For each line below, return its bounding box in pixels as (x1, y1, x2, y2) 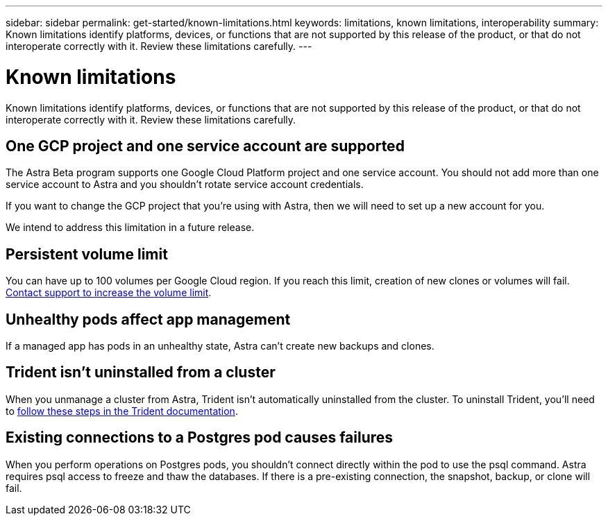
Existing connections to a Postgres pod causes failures (6, 429, 394, 447)
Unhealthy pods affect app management (6, 310, 291, 328)
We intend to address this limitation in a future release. (6, 221, 255, 234)
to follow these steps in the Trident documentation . (6, 404, 238, 417)
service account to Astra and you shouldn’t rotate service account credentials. (6, 178, 364, 191)
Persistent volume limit (6, 245, 168, 263)
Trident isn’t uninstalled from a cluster (6, 364, 276, 382)
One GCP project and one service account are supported (6, 137, 405, 155)
